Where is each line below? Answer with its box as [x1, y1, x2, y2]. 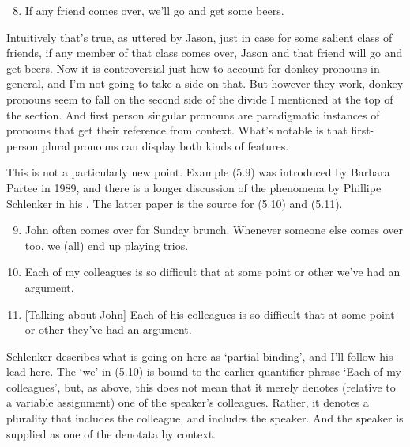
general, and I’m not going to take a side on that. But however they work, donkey [6, 75, 404, 92]
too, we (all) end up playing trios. [24, 237, 189, 253]
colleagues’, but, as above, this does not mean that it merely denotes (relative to [6, 378, 396, 395]
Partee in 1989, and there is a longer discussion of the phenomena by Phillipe [6, 179, 382, 195]
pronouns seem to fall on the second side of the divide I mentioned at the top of [6, 90, 393, 107]
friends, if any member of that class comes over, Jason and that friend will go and [6, 44, 403, 61]
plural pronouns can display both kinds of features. [41, 137, 289, 153]
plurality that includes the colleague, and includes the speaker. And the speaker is [6, 410, 404, 426]
